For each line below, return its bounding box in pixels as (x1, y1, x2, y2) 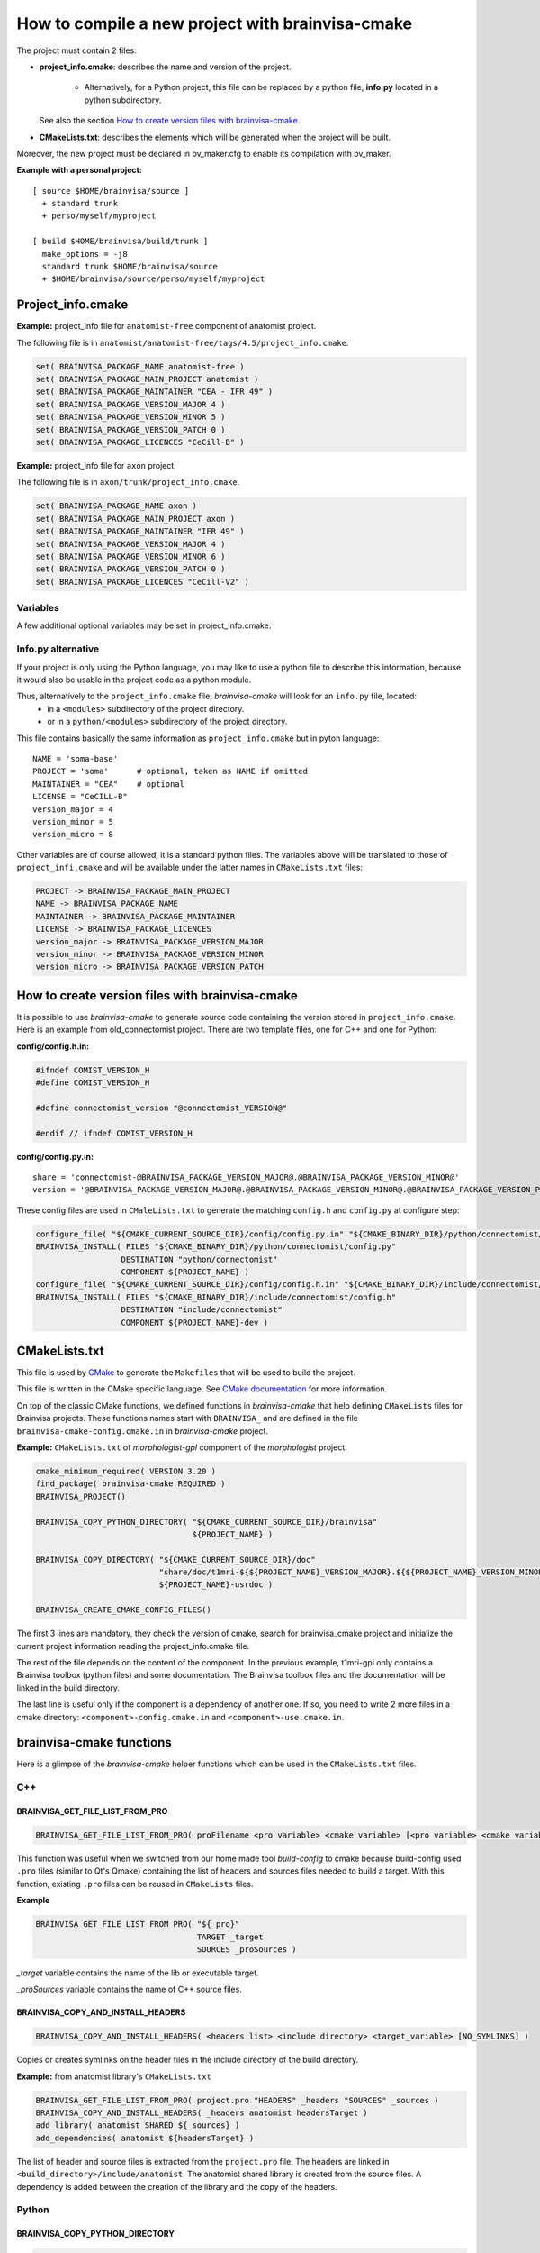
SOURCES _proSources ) (196, 1944, 297, 1955)
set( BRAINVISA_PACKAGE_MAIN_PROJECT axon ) (35, 514, 236, 524)
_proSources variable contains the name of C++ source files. (16, 1984, 242, 1995)
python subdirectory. (84, 95, 162, 105)
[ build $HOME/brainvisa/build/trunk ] (32, 236, 209, 247)
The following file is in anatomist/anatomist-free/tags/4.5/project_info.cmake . (16, 337, 349, 348)
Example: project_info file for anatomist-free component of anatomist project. (16, 321, 317, 332)
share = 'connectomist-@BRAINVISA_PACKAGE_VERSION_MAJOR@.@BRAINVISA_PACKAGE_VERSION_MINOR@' (32, 1172, 460, 1182)
